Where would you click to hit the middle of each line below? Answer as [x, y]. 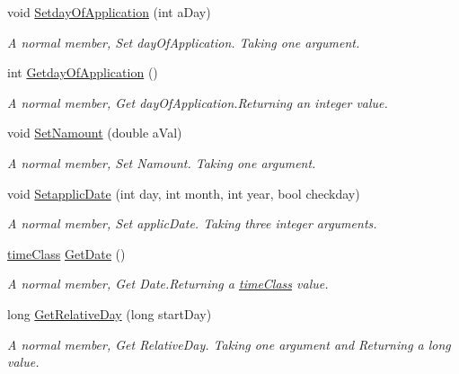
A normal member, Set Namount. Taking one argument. [162, 162]
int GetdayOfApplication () [83, 72]
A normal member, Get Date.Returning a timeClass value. [168, 284]
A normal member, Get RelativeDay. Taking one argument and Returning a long [229, 344]
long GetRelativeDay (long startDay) [110, 313]
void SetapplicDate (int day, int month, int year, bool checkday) [184, 193]
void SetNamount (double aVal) [95, 133]
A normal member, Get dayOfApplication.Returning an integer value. [198, 102]
